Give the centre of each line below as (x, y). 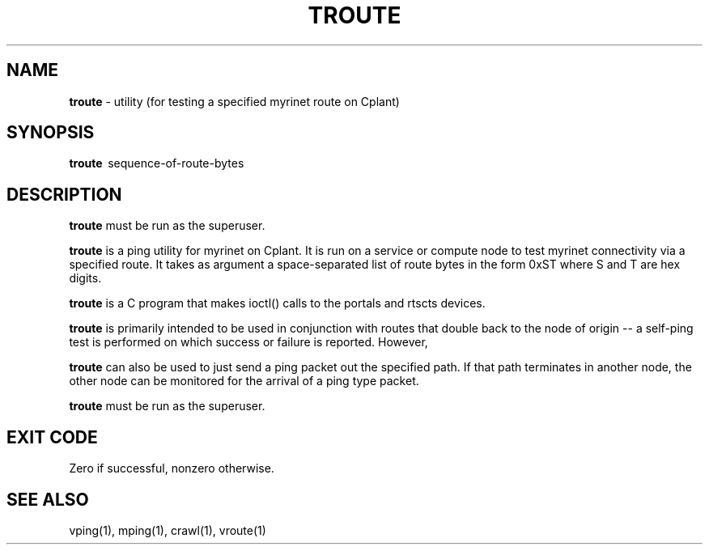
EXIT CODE (52, 437)
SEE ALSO (48, 499)
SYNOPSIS (51, 133)
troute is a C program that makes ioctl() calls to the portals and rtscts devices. (277, 303)
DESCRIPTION (64, 194)
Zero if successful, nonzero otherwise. (172, 468)
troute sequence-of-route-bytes (157, 163)
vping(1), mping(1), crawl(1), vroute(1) (168, 530)
